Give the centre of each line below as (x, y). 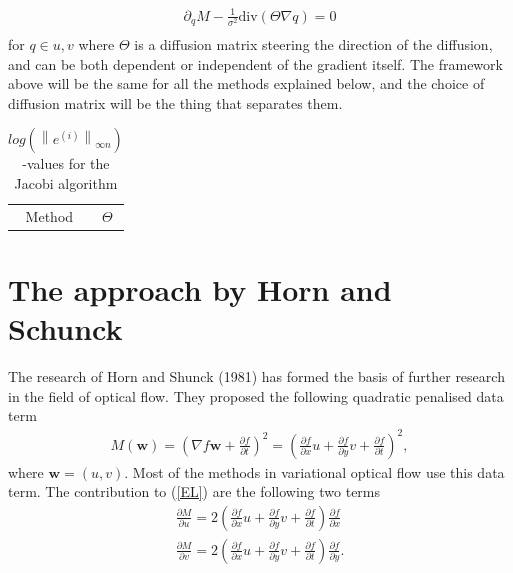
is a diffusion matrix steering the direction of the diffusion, (313, 44)
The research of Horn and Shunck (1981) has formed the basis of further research (256, 376)
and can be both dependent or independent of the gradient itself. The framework (255, 63)
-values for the (66, 163)
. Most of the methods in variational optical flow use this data (314, 471)
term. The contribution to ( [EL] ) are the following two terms (194, 491)
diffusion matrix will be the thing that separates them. (175, 102)
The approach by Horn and (200, 289)
